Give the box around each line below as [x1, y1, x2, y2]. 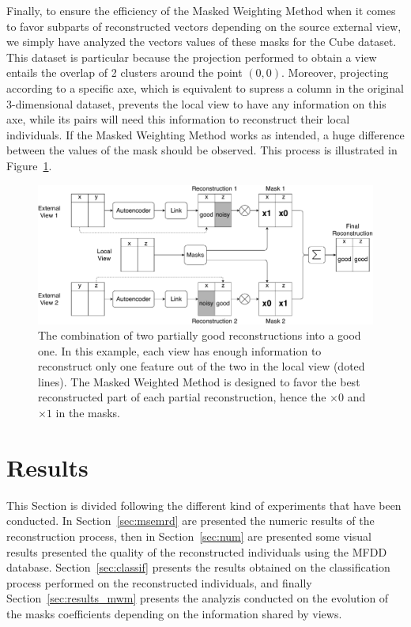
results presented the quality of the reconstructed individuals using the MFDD [6, 543, 387, 560]
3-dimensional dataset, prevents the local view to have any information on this [6, 95, 386, 112]
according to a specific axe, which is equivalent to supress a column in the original [6, 79, 404, 96]
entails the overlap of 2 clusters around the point [6, 64, 243, 81]
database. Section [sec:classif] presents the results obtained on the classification [6, 559, 390, 576]
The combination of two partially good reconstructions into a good [38, 327, 361, 344]
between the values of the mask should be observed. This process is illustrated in [6, 142, 398, 158]
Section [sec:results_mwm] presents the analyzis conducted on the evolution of [6, 590, 389, 606]
